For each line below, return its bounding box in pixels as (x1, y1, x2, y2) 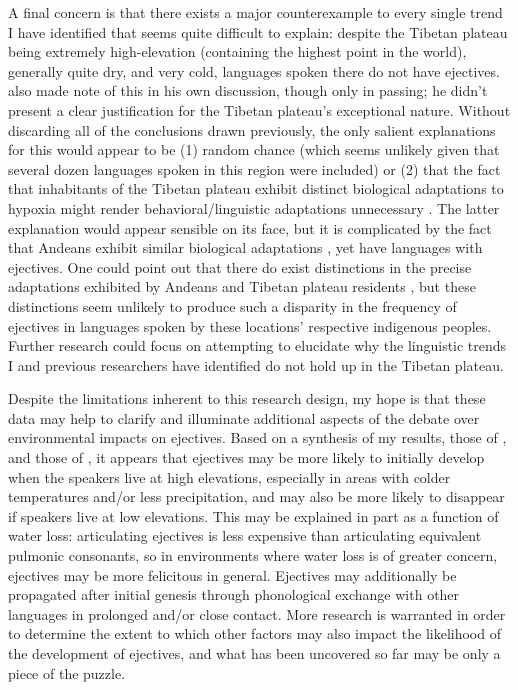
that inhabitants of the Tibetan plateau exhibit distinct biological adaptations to (8, 178, 504, 199)
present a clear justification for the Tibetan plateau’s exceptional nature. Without (8, 99, 511, 120)
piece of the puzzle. (8, 662, 126, 683)
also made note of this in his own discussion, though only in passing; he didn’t (8, 80, 488, 101)
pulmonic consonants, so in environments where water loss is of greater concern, (8, 545, 498, 566)
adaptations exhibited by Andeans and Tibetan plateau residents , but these (8, 276, 476, 297)
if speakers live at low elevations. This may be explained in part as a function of (8, 505, 499, 526)
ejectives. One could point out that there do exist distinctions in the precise (8, 256, 472, 277)
